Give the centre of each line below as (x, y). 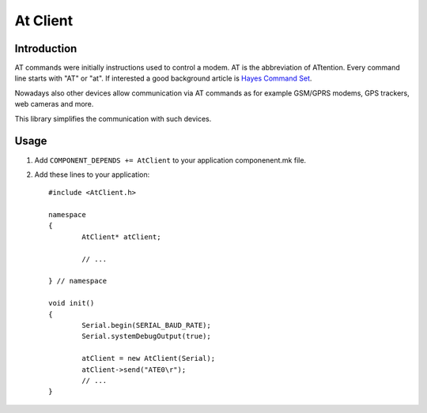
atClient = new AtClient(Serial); (149, 359)
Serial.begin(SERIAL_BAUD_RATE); (146, 325)
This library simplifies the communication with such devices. (113, 118)
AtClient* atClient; (121, 237)
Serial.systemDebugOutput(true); (146, 336)
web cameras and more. (54, 104)
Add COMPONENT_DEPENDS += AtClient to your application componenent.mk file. (170, 160)
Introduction (46, 49)
